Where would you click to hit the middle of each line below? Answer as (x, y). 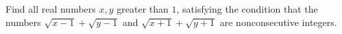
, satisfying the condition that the (247, 9)
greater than (143, 9)
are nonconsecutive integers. (278, 22)
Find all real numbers (51, 9)
